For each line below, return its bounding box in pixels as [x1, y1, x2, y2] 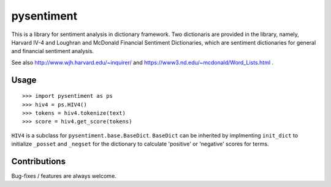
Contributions [11, 156, 66, 166]
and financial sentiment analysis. [11, 48, 94, 55]
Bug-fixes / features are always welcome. [11, 172, 116, 180]
